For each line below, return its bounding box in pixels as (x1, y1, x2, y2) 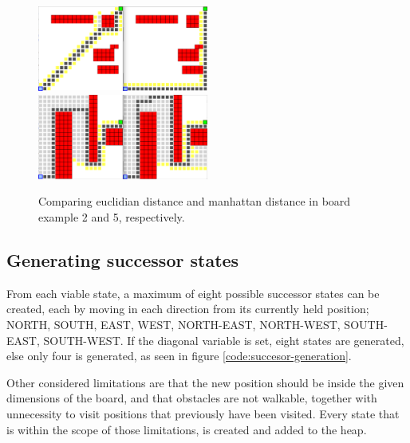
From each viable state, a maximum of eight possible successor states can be (6, 284, 380, 301)
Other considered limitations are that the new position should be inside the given (6, 374, 404, 390)
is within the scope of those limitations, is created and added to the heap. (6, 421, 367, 437)
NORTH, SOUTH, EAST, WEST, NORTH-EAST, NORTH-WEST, (6, 316, 341, 332)
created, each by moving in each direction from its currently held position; (6, 300, 369, 317)
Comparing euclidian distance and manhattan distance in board (38, 193, 351, 210)
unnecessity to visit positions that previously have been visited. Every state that (6, 405, 400, 421)
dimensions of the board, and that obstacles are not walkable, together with (6, 390, 377, 406)
